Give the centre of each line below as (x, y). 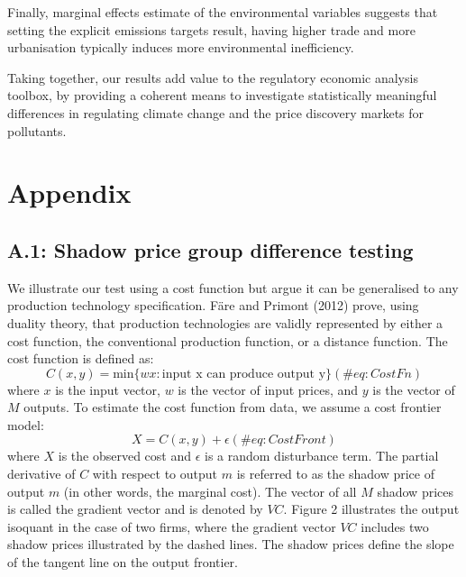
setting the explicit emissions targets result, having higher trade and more (211, 29)
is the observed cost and (124, 456)
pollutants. (37, 130)
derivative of (41, 474)
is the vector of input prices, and (268, 389)
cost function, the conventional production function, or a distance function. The (228, 340)
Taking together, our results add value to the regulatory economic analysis (213, 77)
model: (26, 424)
